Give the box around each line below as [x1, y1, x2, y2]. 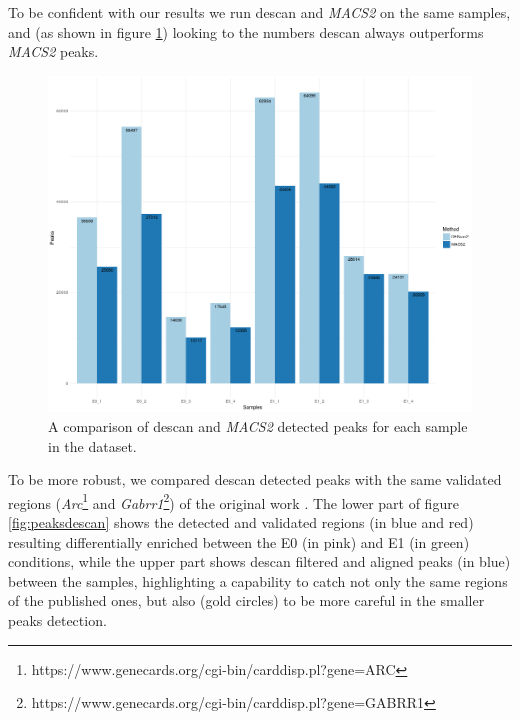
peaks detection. [8, 610, 107, 630]
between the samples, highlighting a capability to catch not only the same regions [8, 570, 508, 591]
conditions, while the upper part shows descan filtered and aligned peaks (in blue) [8, 551, 511, 572]
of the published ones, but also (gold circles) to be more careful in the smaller [8, 590, 485, 611]
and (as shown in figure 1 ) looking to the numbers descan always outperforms [8, 21, 484, 42]
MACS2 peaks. [8, 41, 99, 62]
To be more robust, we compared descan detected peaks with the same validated [8, 469, 502, 490]
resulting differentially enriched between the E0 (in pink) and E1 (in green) [8, 531, 470, 552]
